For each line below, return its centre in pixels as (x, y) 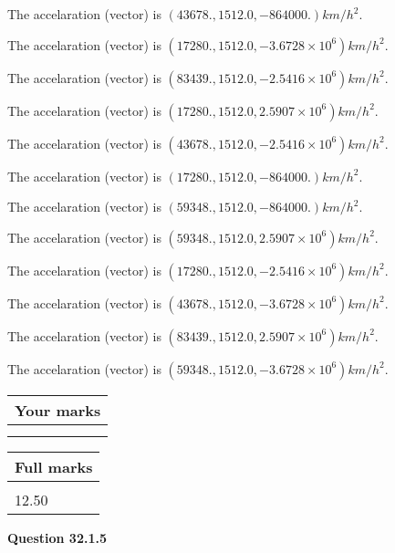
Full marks (54, 466)
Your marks (58, 410)
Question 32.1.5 (57, 537)
